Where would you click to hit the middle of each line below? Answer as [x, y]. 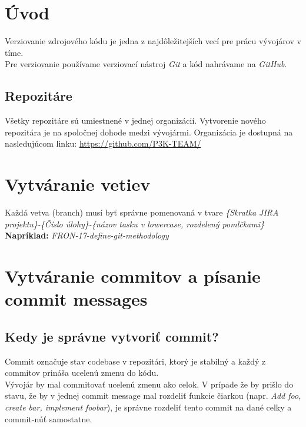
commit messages [76, 299]
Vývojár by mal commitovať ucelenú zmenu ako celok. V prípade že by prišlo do [149, 384]
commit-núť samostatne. [49, 418]
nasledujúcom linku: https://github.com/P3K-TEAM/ [103, 143]
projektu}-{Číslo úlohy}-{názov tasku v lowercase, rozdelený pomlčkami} [134, 224]
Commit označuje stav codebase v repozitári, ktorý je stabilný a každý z [135, 361]
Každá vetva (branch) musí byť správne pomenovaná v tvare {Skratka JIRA [142, 212]
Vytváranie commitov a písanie [133, 275]
